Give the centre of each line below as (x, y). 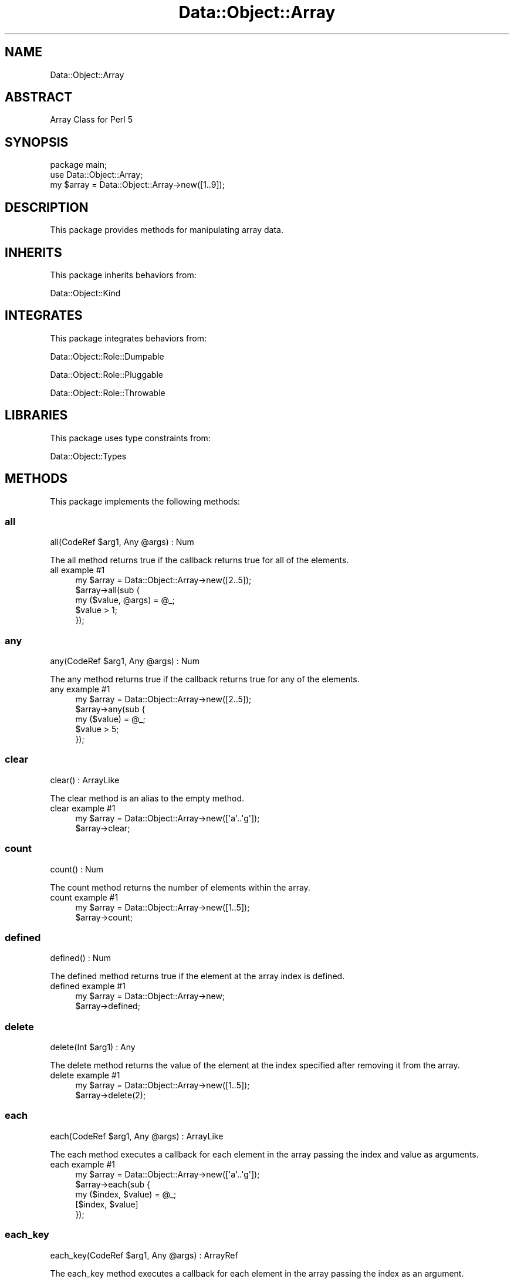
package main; (79, 165)
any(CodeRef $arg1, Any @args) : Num (125, 661)
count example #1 (84, 897)
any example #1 (80, 689)
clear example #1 (83, 808)
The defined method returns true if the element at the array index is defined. (197, 976)
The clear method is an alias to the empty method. (147, 798)
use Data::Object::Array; (97, 175)
